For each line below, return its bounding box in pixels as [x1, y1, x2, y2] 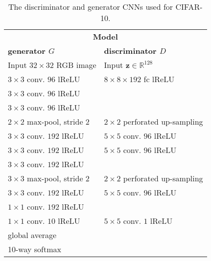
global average [8, 229, 57, 240]
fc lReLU [143, 73, 175, 85]
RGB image [56, 59, 96, 70]
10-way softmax [8, 243, 61, 255]
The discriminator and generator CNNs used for [8, 1, 173, 12]
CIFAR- [175, 1, 203, 12]
